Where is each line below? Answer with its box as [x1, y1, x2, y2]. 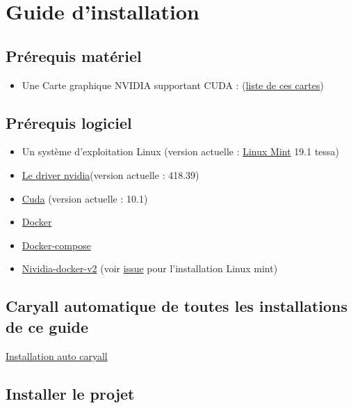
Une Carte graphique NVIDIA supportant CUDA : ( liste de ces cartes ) [22, 77, 324, 92]
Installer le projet [6, 382, 135, 404]
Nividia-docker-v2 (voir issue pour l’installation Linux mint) [22, 261, 278, 276]
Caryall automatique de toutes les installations [6, 295, 348, 317]
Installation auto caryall [6, 348, 108, 363]
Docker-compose [22, 237, 91, 252]
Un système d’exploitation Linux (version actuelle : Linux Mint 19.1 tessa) [22, 144, 340, 159]
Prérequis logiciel [6, 111, 132, 133]
